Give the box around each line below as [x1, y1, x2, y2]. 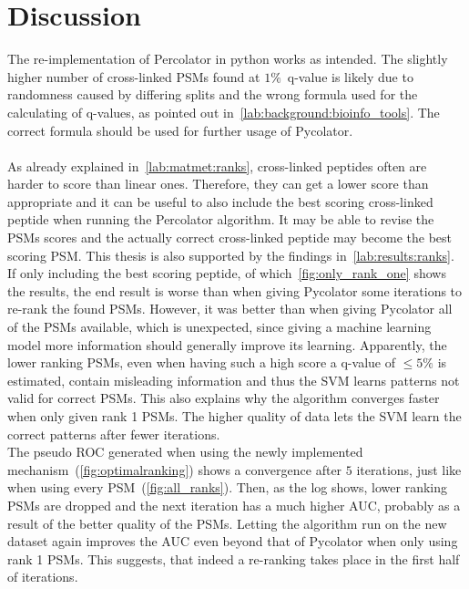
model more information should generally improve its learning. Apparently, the [7, 335, 447, 354]
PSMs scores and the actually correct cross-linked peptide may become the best [7, 228, 453, 247]
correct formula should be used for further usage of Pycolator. [7, 120, 353, 139]
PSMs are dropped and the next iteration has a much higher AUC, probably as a [7, 495, 461, 514]
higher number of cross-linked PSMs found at [7, 67, 260, 86]
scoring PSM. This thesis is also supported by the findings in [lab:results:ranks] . [7, 245, 454, 264]
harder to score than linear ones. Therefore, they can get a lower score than [7, 174, 429, 193]
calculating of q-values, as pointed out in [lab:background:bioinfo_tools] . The [7, 102, 440, 121]
